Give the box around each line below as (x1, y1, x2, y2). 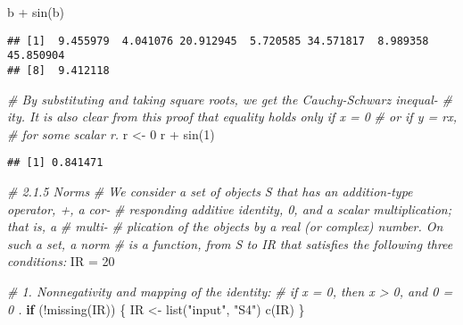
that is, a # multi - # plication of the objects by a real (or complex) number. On (7, 217, 443, 236)
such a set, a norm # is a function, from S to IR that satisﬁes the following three (7, 234, 453, 253)
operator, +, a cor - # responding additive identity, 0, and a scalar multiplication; (7, 199, 451, 218)
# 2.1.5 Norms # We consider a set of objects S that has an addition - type (7, 182, 413, 200)
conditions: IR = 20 (7, 252, 115, 271)
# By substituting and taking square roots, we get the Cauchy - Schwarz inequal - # (7, 89, 452, 108)
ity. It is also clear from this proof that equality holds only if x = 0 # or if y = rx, (7, 107, 457, 126)
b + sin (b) (7, 3, 64, 21)
